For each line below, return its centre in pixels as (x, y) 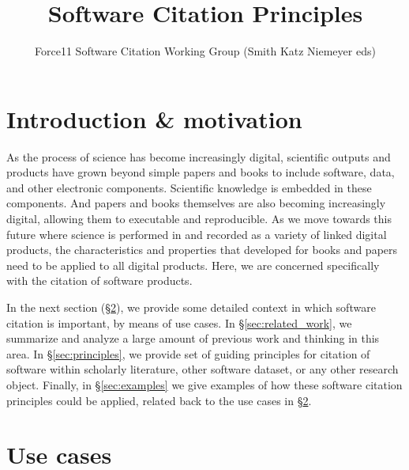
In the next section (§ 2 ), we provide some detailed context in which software (191, 307)
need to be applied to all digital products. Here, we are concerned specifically (193, 265)
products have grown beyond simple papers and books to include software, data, (201, 172)
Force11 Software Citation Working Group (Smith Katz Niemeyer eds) (205, 51)
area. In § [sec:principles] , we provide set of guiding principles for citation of (188, 353)
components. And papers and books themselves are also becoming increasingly (196, 203)
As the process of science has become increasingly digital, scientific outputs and (199, 156)
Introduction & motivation (154, 118)
